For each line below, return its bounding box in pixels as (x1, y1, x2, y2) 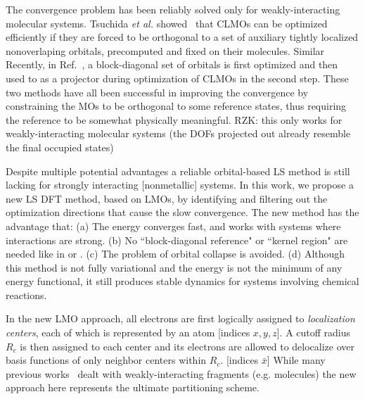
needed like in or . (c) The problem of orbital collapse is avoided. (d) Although (6, 246, 345, 261)
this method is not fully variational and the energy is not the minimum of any (6, 260, 342, 274)
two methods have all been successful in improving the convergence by (6, 84, 309, 99)
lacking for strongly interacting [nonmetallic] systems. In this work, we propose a (6, 177, 354, 192)
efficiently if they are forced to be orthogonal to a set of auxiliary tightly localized (6, 30, 359, 44)
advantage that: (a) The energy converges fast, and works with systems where (6, 218, 341, 233)
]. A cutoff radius (276, 325, 351, 340)
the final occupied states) (6, 139, 114, 154)
